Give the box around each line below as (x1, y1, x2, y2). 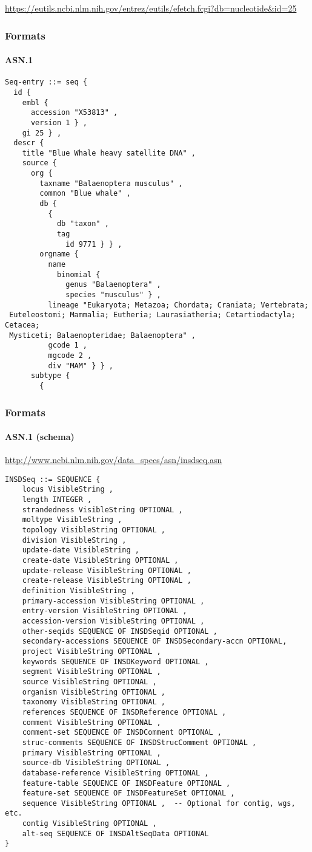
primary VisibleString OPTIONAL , (22, 748, 161, 757)
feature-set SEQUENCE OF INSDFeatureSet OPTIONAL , (22, 789, 235, 798)
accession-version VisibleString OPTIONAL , (22, 617, 205, 625)
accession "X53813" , (30, 108, 118, 117)
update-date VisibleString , (22, 546, 139, 555)
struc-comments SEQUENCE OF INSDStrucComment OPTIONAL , (22, 738, 257, 747)
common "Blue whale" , (39, 189, 131, 198)
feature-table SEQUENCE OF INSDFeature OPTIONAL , (22, 778, 231, 788)
